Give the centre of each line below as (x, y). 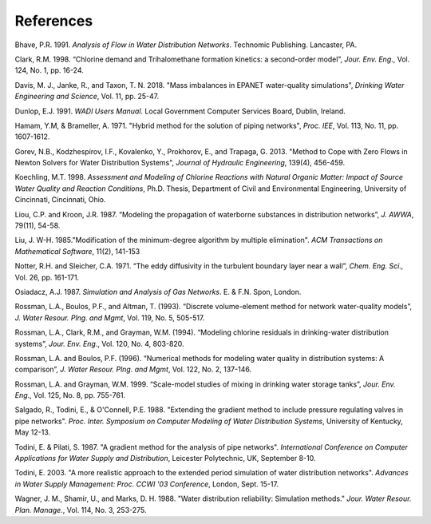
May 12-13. (33, 432)
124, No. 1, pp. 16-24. (49, 70)
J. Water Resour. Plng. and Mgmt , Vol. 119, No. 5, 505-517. (110, 318)
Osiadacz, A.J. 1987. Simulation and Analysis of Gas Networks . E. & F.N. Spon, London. (158, 292)
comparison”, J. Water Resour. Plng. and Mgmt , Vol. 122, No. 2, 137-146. (133, 369)
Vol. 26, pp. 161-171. (47, 277)
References (54, 21)
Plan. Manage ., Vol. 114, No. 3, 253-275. (81, 510)
